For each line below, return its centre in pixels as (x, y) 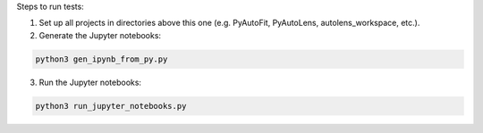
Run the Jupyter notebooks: (90, 82)
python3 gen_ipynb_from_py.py (102, 59)
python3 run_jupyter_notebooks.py (111, 106)
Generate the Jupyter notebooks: (100, 35)
